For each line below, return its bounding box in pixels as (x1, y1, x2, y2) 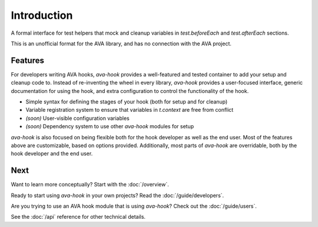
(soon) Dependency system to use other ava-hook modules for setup (25, 123, 194, 130)
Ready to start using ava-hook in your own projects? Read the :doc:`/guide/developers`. (11, 192, 224, 199)
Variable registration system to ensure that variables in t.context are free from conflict (25, 106, 234, 113)
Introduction (11, 9, 73, 22)
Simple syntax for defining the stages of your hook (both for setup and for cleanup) (25, 98, 228, 105)
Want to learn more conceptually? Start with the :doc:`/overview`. (11, 181, 169, 188)
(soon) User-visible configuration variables (25, 115, 130, 122)
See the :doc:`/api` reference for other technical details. (11, 213, 146, 221)
